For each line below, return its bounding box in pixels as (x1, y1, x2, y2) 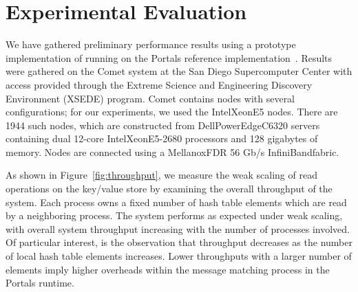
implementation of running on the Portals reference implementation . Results (6, 50, 333, 65)
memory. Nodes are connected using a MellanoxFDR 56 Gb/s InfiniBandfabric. (6, 144, 339, 159)
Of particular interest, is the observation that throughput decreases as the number (6, 235, 352, 249)
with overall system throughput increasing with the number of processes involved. (6, 221, 350, 236)
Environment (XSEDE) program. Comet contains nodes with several (6, 91, 295, 105)
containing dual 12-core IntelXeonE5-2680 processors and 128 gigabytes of (6, 131, 318, 146)
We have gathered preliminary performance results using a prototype (6, 37, 296, 52)
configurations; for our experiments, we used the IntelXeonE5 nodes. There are (6, 104, 338, 119)
